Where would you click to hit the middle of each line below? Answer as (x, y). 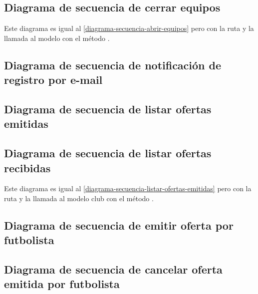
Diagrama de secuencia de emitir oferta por (119, 225)
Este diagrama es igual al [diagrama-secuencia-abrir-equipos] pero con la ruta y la (129, 28)
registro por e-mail (53, 80)
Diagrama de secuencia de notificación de (113, 65)
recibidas (27, 167)
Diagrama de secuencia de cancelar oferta (113, 269)
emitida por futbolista (62, 284)
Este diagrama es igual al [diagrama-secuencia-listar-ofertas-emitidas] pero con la (128, 188)
